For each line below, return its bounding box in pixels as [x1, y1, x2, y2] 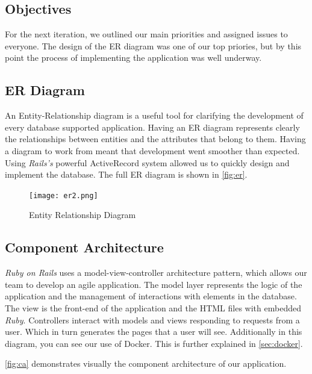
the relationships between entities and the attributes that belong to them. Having [5, 132, 306, 145]
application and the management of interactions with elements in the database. [5, 290, 297, 302]
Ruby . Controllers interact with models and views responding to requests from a [5, 313, 300, 326]
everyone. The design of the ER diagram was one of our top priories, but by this [5, 39, 302, 52]
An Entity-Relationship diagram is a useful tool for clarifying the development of [5, 109, 304, 122]
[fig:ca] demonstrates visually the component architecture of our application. [5, 357, 287, 370]
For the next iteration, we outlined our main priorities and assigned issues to [5, 28, 288, 40]
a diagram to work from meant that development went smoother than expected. [5, 144, 300, 157]
